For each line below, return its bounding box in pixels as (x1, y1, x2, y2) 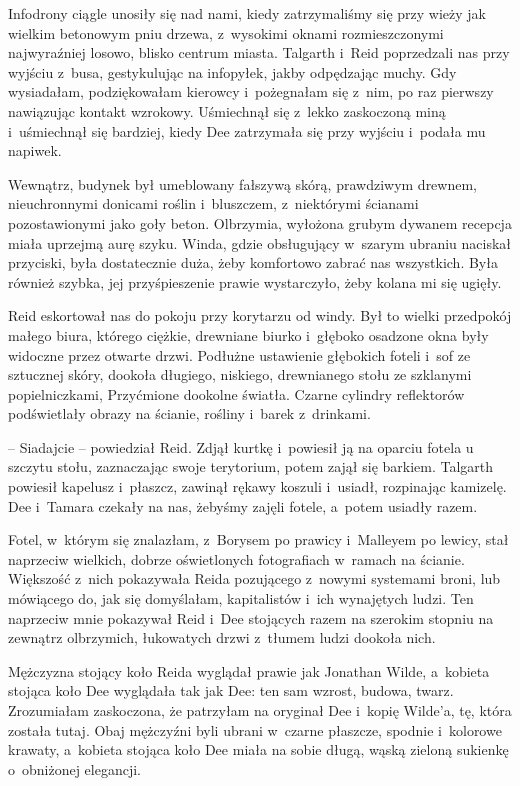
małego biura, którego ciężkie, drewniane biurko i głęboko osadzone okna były (8, 324, 489, 345)
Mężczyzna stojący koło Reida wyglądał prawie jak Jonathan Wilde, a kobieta (8, 660, 490, 681)
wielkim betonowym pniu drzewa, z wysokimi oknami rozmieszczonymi (8, 22, 444, 43)
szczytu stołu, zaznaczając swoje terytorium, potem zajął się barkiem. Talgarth (8, 456, 494, 477)
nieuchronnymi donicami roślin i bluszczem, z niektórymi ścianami (8, 193, 419, 214)
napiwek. (8, 140, 62, 161)
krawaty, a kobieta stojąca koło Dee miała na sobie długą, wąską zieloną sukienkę (8, 739, 509, 760)
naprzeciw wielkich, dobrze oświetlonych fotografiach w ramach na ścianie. (8, 548, 465, 569)
